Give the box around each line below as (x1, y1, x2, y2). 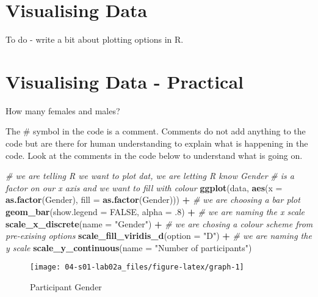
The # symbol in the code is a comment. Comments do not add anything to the (5, 125, 306, 137)
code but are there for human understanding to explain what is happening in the (5, 137, 308, 150)
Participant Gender (30, 280, 102, 293)
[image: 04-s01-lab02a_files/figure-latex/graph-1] (30, 263, 244, 272)
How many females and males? (5, 104, 120, 117)
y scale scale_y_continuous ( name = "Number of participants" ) (5, 241, 252, 254)
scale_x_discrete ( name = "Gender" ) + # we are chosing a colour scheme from (5, 217, 313, 230)
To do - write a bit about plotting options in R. (5, 33, 184, 46)
